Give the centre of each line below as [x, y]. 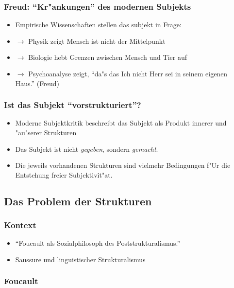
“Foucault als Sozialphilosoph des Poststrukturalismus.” [98, 243]
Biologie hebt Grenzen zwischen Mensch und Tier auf [108, 57]
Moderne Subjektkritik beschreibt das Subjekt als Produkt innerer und [121, 123]
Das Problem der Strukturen [78, 201]
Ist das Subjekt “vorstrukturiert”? [73, 105]
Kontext [20, 225]
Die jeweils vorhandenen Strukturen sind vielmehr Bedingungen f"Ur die [123, 165]
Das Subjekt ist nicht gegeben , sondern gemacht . [87, 149]
